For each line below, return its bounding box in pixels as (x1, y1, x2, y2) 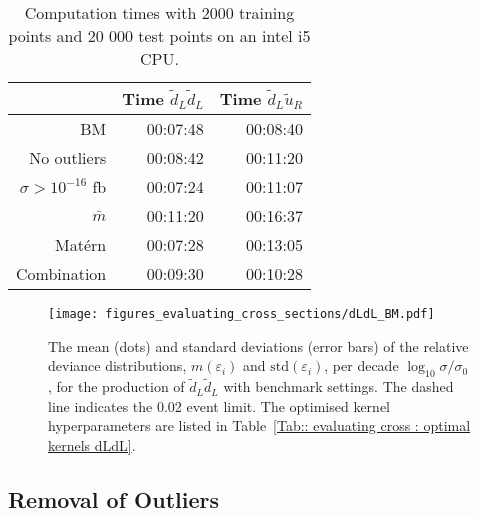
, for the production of (48, 376, 185, 397)
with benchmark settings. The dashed (223, 376, 454, 397)
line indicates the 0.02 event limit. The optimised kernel (48, 395, 391, 416)
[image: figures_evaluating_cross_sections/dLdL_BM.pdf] (48, 307, 435, 321)
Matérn (55, 233, 107, 256)
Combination (16, 262, 107, 285)
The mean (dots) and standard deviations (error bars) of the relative (48, 335, 469, 356)
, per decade (324, 355, 399, 376)
